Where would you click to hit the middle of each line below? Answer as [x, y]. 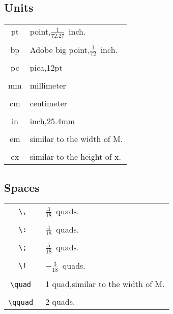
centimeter [49, 103]
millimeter [48, 85]
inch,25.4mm [52, 121]
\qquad [21, 302]
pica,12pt [46, 68]
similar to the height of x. [75, 157]
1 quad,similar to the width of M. [105, 283]
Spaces [22, 187]
